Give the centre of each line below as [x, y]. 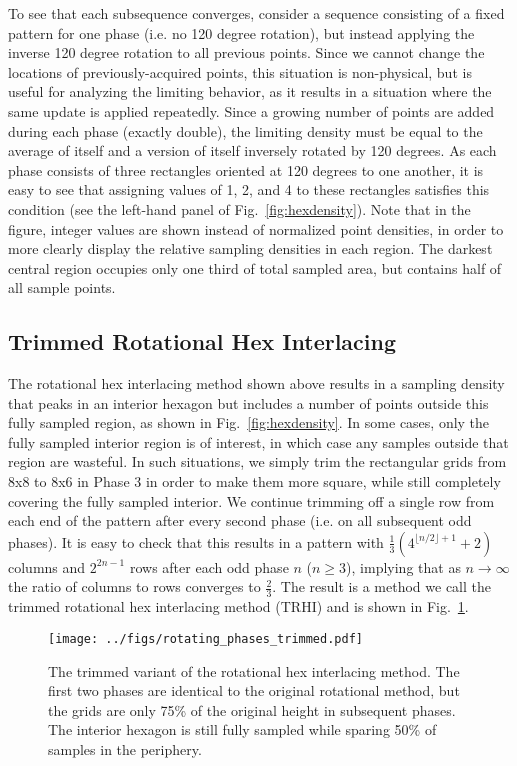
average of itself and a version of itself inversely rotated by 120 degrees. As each [252, 150]
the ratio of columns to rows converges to [134, 586]
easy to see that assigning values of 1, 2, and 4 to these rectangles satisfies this [249, 189]
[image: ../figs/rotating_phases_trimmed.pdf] [205, 638]
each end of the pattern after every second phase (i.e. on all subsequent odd [240, 520]
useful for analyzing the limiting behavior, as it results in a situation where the [250, 91]
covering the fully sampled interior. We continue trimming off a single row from [251, 500]
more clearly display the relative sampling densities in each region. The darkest [250, 248]
